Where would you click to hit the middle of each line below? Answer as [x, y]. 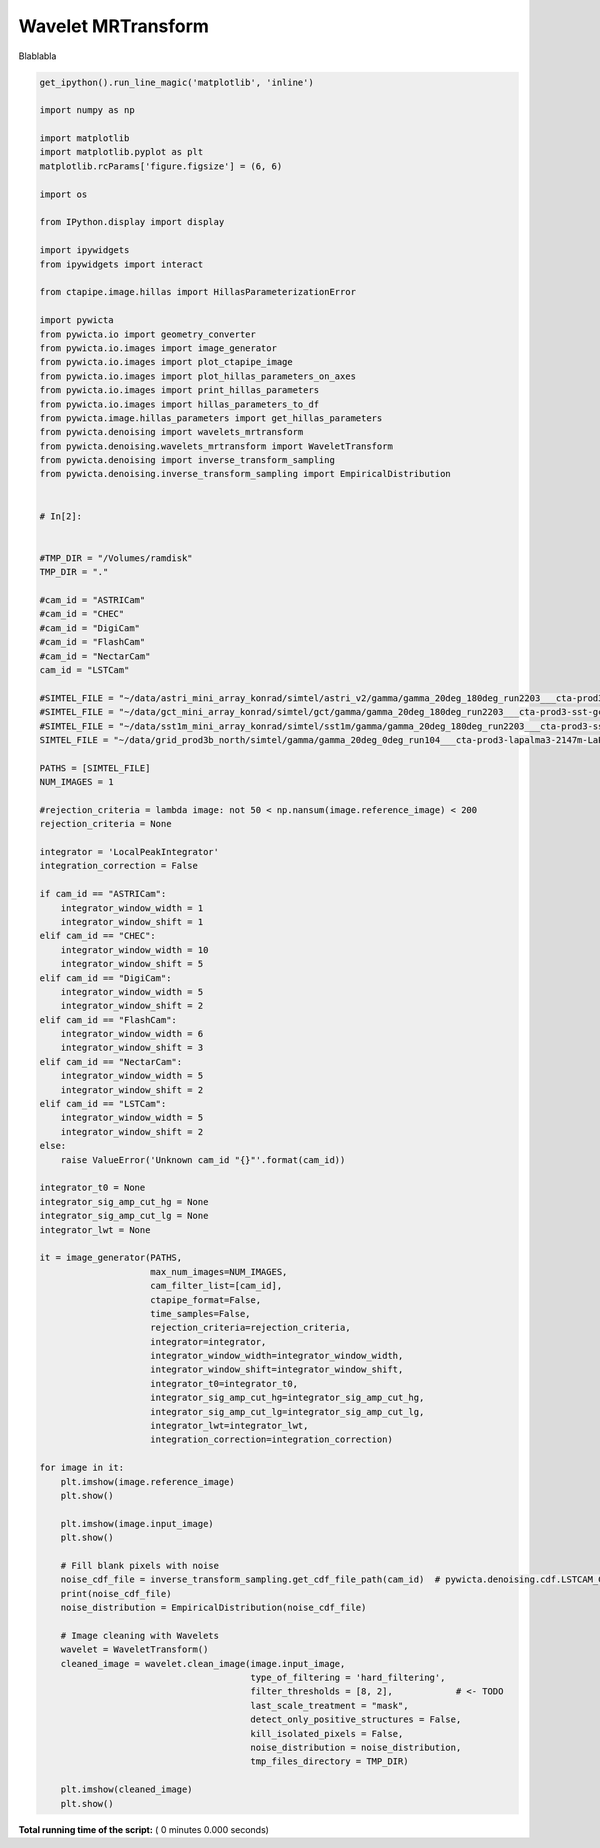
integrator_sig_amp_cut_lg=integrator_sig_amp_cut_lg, [287, 1411]
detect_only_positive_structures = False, [356, 1719]
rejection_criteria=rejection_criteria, [250, 1328]
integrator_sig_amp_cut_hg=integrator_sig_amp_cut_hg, [287, 1398]
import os [63, 194]
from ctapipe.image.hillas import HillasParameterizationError [198, 292]
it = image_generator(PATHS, [111, 1258]
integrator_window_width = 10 [134, 949]
